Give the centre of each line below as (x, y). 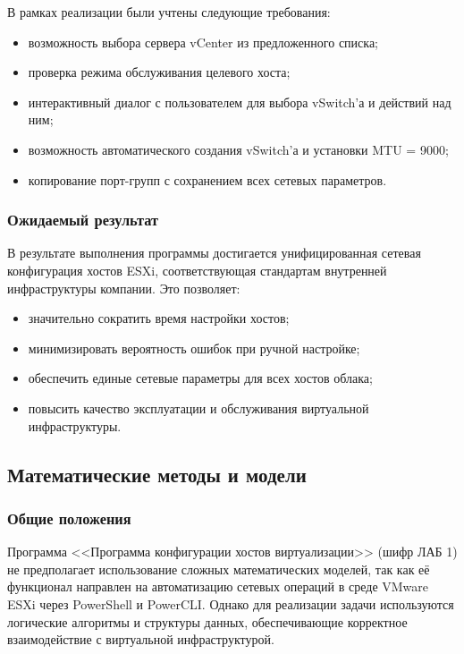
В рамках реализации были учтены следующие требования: (169, 12)
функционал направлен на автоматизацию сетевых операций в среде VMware (218, 586)
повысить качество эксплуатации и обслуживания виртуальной (198, 408)
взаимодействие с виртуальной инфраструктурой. (141, 639)
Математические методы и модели (157, 474)
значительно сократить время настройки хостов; (159, 318)
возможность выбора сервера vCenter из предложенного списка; (203, 42)
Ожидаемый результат (83, 220)
